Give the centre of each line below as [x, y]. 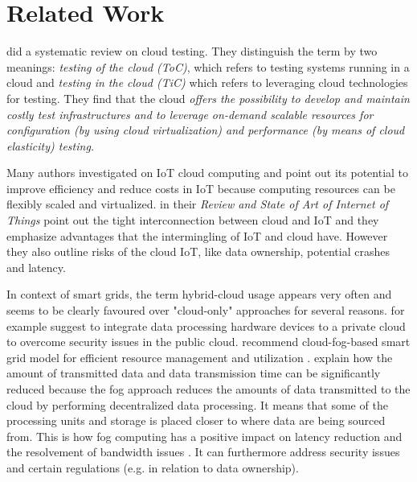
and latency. [36, 267]
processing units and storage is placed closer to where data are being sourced [196, 420]
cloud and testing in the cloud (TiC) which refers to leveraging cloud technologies [207, 82]
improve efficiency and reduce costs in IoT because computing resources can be [201, 188]
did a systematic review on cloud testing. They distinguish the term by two [192, 51]
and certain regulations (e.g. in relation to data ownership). [153, 467]
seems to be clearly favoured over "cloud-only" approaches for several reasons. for [206, 310]
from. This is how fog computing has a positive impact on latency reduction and [204, 436]
